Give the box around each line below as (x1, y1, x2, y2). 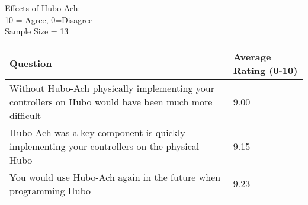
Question (9, 56, 52, 71)
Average (233, 49, 271, 63)
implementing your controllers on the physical (9, 139, 200, 153)
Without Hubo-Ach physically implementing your (9, 81, 214, 95)
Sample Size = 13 (5, 25, 69, 37)
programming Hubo (9, 183, 91, 197)
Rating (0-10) (233, 63, 298, 77)
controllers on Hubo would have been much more (9, 94, 213, 108)
